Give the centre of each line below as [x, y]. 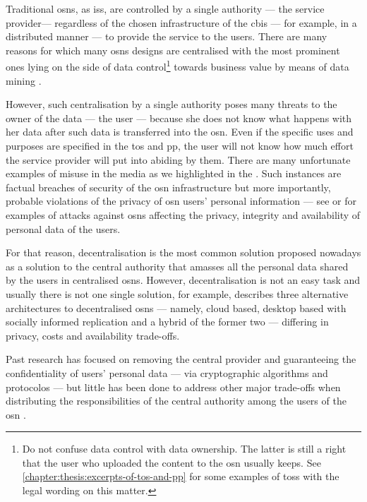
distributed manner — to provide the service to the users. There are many [167, 36]
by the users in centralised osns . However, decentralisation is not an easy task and [183, 280]
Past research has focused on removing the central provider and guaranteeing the [181, 359]
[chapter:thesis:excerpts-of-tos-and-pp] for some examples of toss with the [181, 476]
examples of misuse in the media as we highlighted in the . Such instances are [174, 173]
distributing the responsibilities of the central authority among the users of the [176, 401]
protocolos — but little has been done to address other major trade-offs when [173, 387]
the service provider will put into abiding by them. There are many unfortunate [178, 159]
